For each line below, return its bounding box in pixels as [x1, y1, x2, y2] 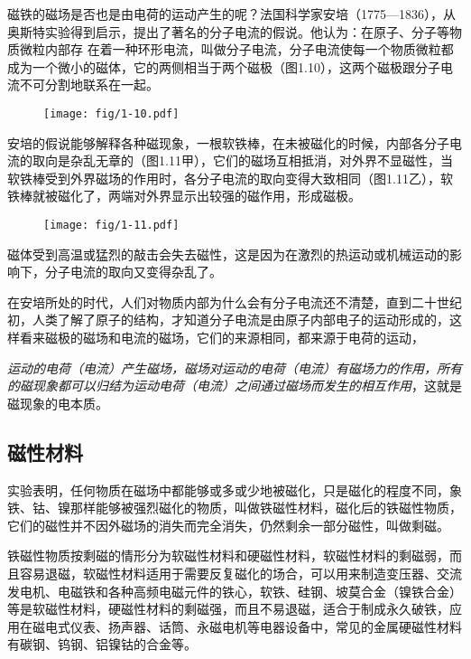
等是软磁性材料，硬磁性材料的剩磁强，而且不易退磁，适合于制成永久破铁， [7, 599, 449, 618]
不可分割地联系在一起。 [19, 75, 159, 94]
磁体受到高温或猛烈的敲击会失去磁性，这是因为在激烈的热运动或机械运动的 [7, 244, 449, 263]
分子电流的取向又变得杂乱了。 [44, 262, 222, 281]
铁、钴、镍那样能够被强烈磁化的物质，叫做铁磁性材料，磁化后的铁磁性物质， [7, 498, 462, 517]
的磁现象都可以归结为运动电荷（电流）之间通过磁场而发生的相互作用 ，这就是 [7, 376, 462, 395]
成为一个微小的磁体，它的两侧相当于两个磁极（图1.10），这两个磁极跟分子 [7, 57, 440, 76]
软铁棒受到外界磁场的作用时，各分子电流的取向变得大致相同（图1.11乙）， [7, 168, 440, 187]
